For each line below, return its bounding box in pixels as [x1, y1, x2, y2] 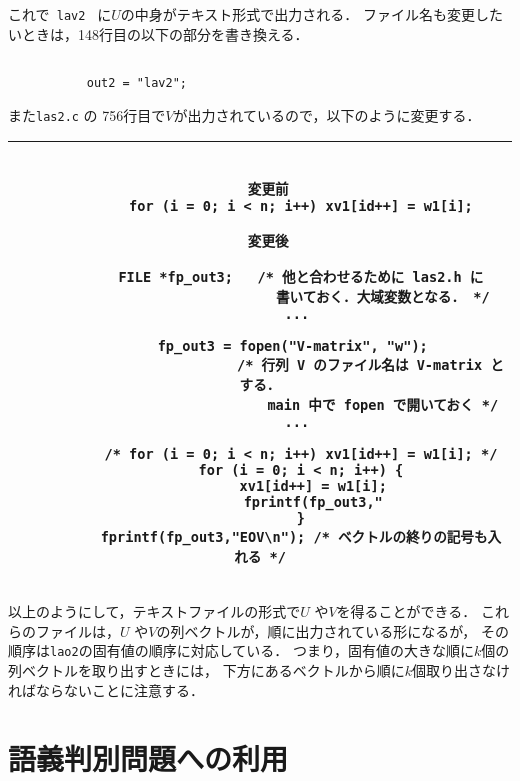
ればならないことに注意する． [8, 679, 204, 700]
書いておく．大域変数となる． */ [275, 289, 490, 306]
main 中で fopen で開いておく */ [267, 397, 499, 414]
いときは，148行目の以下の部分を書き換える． [8, 23, 309, 44]
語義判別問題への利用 [8, 738, 289, 779]
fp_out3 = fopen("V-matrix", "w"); [157, 338, 428, 355]
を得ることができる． [336, 601, 477, 622]
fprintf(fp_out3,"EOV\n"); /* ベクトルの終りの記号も [100, 529, 488, 546]
